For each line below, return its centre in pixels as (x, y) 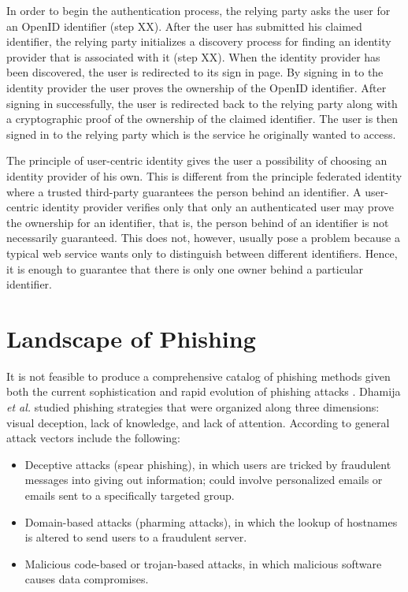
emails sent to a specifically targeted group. (130, 495)
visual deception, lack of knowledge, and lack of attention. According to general (198, 422)
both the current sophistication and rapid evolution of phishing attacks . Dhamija (204, 391)
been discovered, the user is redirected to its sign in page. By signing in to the (195, 72)
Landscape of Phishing (131, 338)
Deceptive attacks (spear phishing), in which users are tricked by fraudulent (208, 464)
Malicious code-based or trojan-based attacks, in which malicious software (203, 563)
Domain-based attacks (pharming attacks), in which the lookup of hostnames (211, 521)
